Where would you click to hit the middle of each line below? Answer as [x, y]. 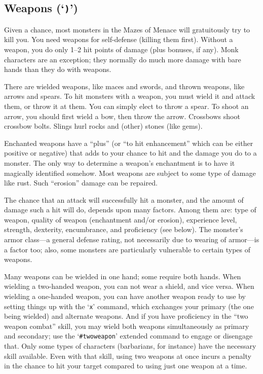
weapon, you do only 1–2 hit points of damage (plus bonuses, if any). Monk [121, 49]
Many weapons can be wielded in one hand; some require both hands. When [123, 276]
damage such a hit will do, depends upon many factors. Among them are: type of [130, 210]
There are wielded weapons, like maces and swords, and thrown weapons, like [124, 86]
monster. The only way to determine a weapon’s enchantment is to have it [120, 162]
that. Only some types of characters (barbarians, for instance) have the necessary [130, 346]
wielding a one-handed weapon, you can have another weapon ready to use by [125, 296]
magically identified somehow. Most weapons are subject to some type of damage [130, 173]
